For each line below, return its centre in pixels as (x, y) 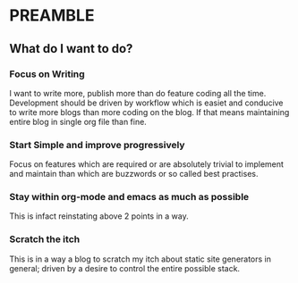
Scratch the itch (45, 239)
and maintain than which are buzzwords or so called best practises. (134, 174)
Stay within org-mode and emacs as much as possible (129, 197)
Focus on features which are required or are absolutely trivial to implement (147, 164)
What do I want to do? (71, 49)
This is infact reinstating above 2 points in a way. (99, 216)
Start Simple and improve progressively (97, 145)
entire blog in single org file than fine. (78, 121)
